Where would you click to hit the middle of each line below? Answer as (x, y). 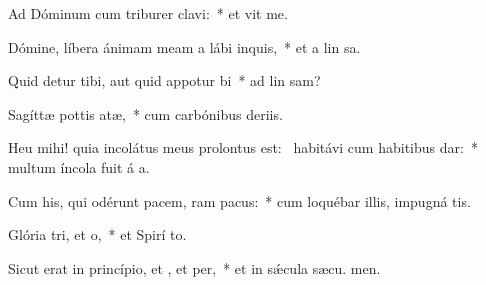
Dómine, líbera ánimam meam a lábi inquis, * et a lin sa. (184, 46)
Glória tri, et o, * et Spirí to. (97, 234)
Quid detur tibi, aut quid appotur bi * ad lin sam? (164, 80)
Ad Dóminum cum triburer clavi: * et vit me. (148, 13)
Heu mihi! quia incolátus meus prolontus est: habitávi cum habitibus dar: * (243, 147)
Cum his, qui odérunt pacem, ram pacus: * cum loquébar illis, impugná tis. (239, 200)
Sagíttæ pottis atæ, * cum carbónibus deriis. (145, 113)
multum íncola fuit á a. (79, 166)
